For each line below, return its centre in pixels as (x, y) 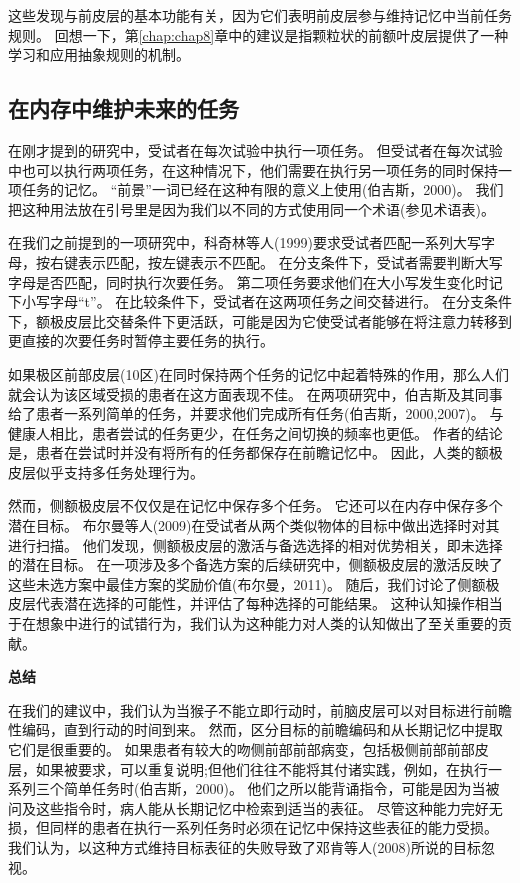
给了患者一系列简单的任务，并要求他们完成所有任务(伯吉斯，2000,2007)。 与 (256, 413)
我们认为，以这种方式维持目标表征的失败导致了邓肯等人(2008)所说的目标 (244, 846)
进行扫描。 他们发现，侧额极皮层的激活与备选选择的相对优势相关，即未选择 (255, 544)
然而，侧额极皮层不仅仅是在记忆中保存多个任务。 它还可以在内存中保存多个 (255, 505)
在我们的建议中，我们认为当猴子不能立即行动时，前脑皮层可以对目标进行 (246, 709)
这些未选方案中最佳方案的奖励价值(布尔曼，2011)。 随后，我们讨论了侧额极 (254, 583)
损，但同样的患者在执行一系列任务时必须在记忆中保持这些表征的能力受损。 (253, 827)
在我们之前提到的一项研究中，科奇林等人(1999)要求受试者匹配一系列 (230, 242)
